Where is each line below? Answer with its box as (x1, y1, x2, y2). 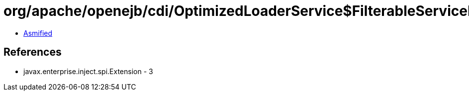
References (3, 46, 62, 59)
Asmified (23, 28, 53, 37)
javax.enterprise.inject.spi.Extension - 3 (23, 67, 153, 76)
